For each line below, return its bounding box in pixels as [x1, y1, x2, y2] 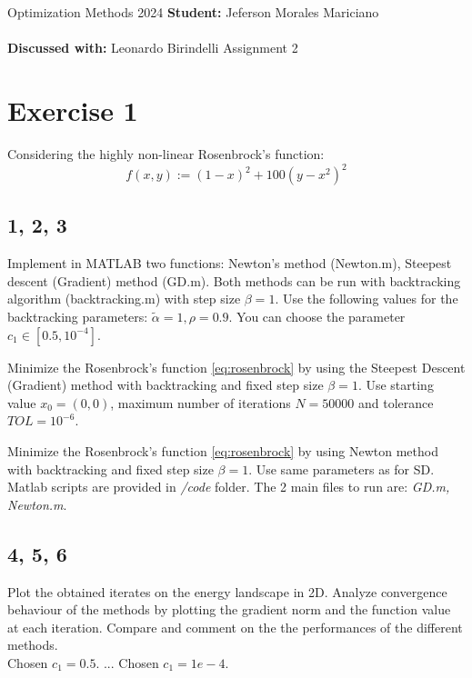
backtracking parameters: [7, 306, 148, 325]
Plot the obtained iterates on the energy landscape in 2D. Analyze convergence [7, 582, 447, 601]
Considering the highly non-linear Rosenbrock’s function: [7, 144, 325, 163]
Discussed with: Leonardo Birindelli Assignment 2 [7, 38, 298, 57]
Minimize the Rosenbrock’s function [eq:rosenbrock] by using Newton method [7, 441, 438, 460]
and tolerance [357, 393, 434, 412]
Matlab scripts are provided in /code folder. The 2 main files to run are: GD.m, [7, 477, 450, 496]
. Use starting [357, 375, 434, 394]
